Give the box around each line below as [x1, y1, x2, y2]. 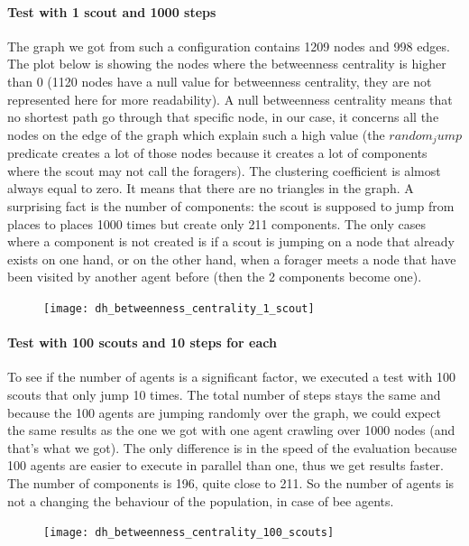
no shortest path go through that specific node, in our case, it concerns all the [7, 107, 439, 126]
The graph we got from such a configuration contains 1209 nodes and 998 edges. [7, 36, 450, 55]
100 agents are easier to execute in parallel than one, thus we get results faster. [7, 456, 444, 475]
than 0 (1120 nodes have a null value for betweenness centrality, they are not [7, 71, 432, 90]
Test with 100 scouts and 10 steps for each [7, 333, 277, 352]
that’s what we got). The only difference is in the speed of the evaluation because [7, 438, 457, 457]
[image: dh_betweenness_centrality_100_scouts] [43, 526, 335, 540]
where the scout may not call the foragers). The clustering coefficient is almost [7, 161, 441, 180]
